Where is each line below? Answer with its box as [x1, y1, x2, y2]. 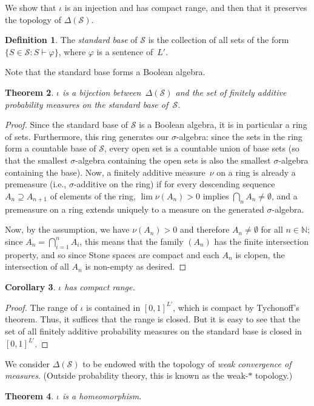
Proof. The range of [5, 301, 78, 313]
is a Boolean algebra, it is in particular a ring [139, 118, 307, 131]
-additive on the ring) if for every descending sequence [73, 178, 275, 190]
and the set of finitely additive [175, 85, 287, 98]
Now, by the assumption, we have [5, 223, 130, 236]
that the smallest [5, 153, 68, 166]
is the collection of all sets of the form [148, 33, 289, 46]
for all [261, 223, 283, 236]
